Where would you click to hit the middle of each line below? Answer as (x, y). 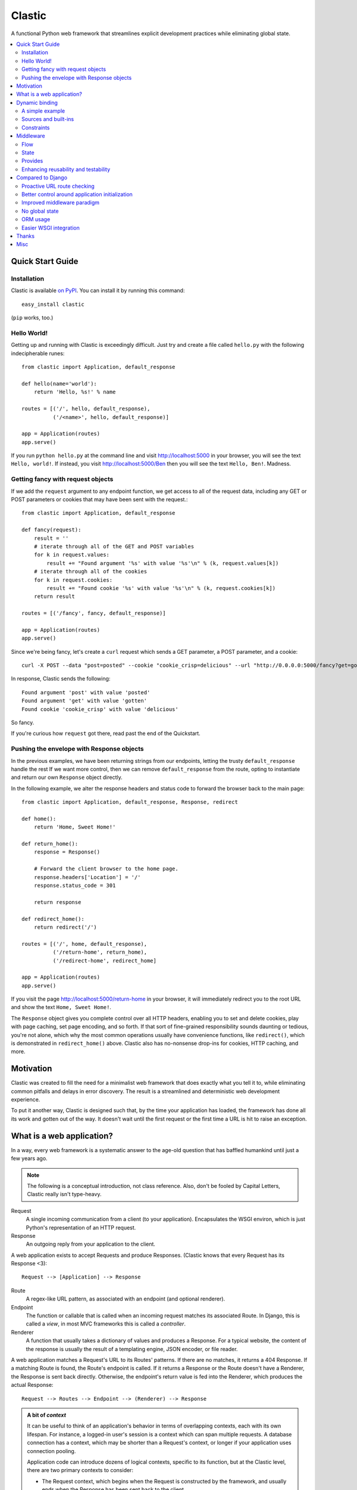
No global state (40, 211)
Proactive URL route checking (58, 186)
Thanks (26, 236)
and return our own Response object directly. (67, 777)
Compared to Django (42, 178)
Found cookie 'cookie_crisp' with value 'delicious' (100, 709)
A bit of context (47, 1415)
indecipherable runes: (38, 353)
